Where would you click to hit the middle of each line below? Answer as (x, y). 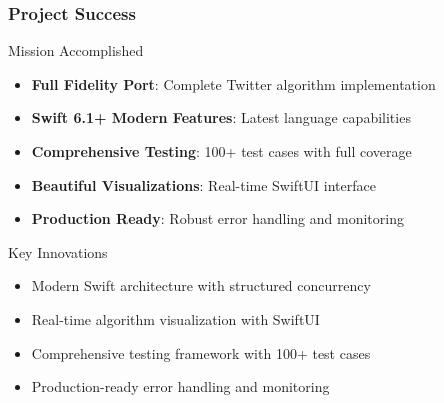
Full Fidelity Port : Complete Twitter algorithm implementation (233, 83)
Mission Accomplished (76, 50)
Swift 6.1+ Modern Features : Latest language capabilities (221, 117)
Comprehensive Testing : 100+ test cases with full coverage (221, 151)
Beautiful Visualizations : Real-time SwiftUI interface (203, 184)
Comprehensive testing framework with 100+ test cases (201, 352)
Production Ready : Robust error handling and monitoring (217, 218)
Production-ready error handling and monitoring (180, 386)
